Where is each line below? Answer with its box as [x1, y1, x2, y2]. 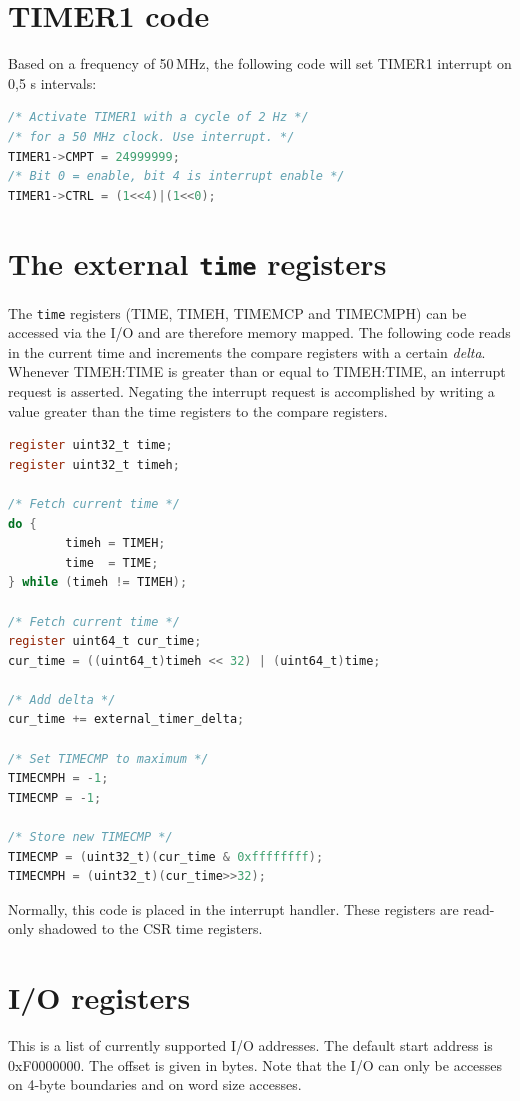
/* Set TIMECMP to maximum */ [8, 751, 209, 766]
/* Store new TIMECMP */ [8, 830, 173, 845]
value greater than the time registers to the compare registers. [8, 400, 388, 421]
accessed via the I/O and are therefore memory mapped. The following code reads [8, 322, 511, 343]
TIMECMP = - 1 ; [8, 790, 102, 805]
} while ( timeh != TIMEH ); [8, 575, 188, 590]
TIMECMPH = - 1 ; [8, 771, 109, 786]
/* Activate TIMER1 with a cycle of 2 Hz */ [8, 110, 309, 125]
